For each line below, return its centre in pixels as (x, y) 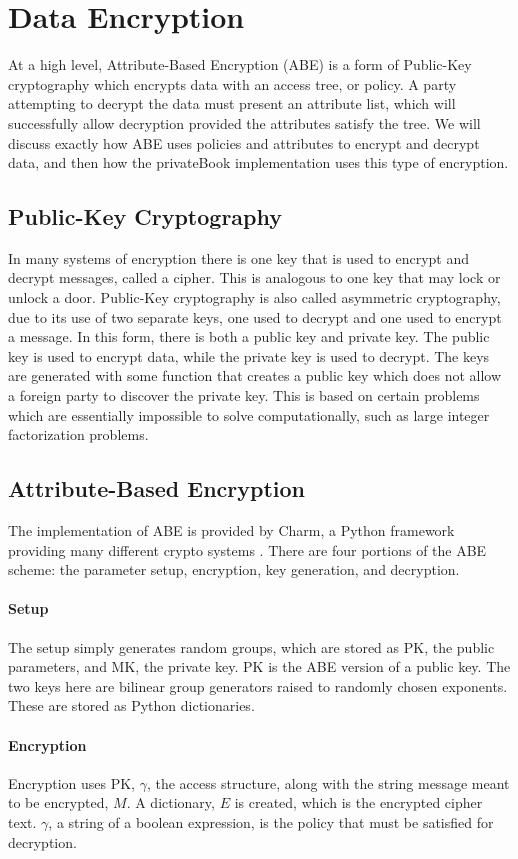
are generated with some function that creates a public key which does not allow (255, 375)
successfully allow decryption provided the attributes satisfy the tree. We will (244, 122)
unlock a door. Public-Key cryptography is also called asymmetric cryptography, (254, 297)
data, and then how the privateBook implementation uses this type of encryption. (258, 162)
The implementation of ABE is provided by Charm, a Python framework (231, 530)
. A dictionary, (170, 802)
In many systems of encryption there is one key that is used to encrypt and (238, 257)
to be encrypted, (58, 802)
